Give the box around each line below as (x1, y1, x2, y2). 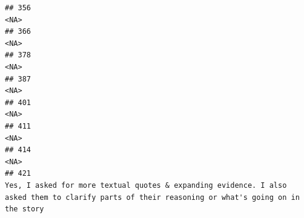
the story (5, 205, 44, 214)
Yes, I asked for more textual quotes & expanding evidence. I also (5, 181, 287, 190)
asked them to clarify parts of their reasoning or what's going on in (5, 193, 300, 202)
